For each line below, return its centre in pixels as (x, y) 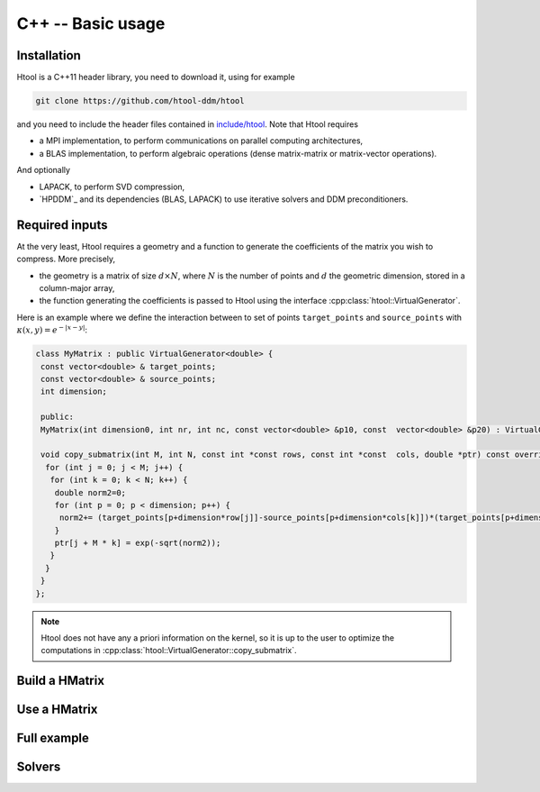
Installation (49, 55)
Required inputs (62, 225)
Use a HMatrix (57, 710)
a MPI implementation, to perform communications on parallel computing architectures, (201, 141)
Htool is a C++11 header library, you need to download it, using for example (156, 77)
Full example (53, 738)
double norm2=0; (90, 492)
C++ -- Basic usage (91, 23)
